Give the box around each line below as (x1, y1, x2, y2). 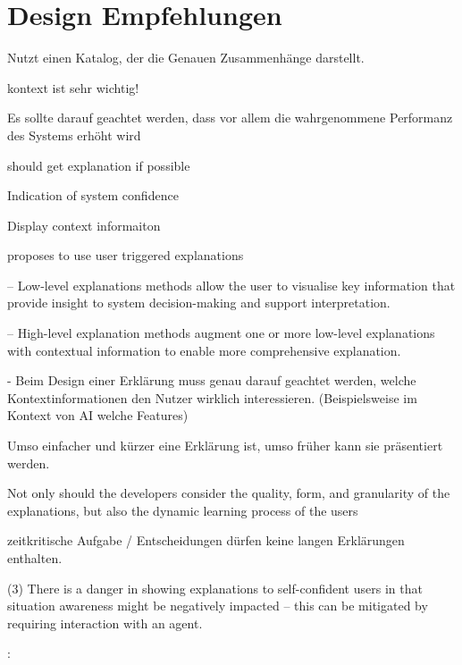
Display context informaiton (7, 215, 161, 234)
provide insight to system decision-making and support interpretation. (7, 293, 391, 312)
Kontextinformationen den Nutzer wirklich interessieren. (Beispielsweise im (7, 388, 417, 407)
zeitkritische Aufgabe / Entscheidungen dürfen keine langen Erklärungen (7, 531, 405, 550)
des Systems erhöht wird (7, 125, 141, 144)
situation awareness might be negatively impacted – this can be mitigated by (7, 596, 428, 615)
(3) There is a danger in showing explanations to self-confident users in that (7, 578, 423, 597)
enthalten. (7, 549, 63, 567)
